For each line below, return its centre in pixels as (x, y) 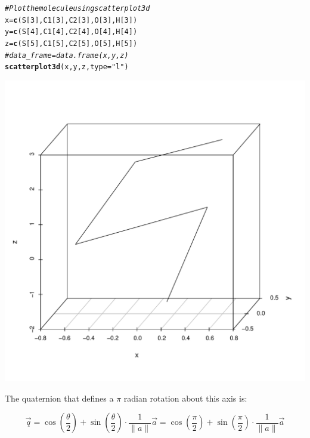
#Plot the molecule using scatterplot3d (77, 8)
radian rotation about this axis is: (185, 398)
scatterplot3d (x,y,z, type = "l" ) (67, 67)
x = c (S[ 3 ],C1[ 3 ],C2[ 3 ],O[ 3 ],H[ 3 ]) (71, 20)
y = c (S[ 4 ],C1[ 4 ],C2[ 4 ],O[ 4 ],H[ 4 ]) (71, 32)
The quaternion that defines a (59, 398)
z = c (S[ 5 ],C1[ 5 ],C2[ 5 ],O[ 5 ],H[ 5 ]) (71, 43)
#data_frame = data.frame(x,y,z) (67, 55)
